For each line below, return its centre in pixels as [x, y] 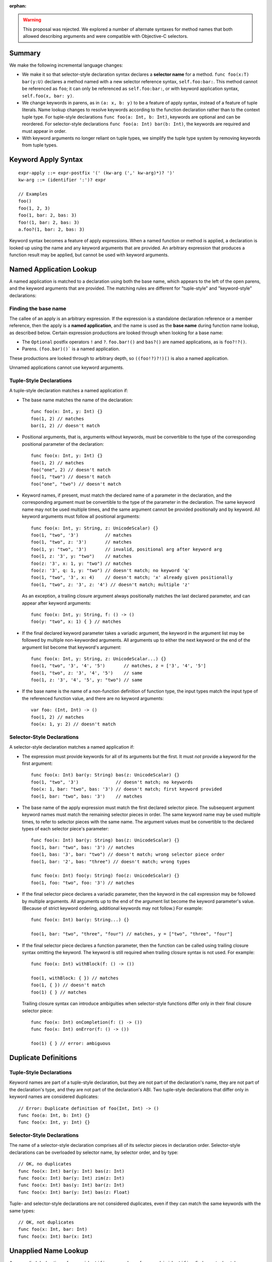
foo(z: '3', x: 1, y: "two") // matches [81, 563]
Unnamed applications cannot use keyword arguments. [67, 367]
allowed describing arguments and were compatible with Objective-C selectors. [106, 36]
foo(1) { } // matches [59, 992]
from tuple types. [40, 145]
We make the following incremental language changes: [66, 65]
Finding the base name [38, 308]
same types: [22, 1211]
